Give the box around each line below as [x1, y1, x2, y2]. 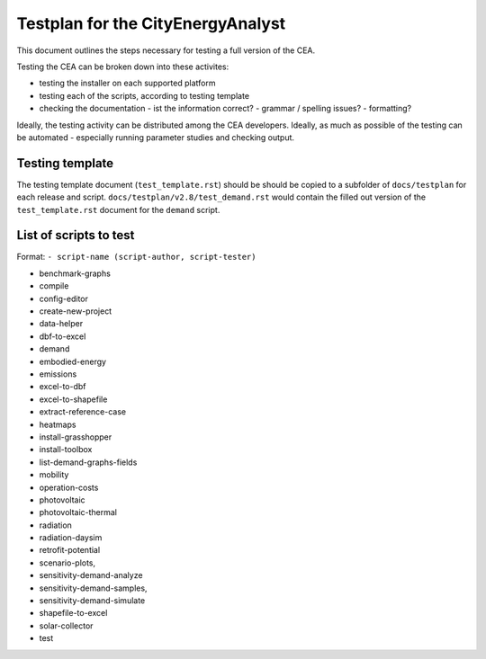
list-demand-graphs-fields [39, 457, 138, 468]
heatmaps [39, 419, 76, 430]
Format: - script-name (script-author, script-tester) [16, 252, 256, 263]
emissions [39, 369, 77, 379]
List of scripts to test [16, 227, 135, 243]
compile [39, 281, 69, 291]
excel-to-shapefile [39, 394, 108, 405]
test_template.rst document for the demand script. [16, 204, 220, 215]
